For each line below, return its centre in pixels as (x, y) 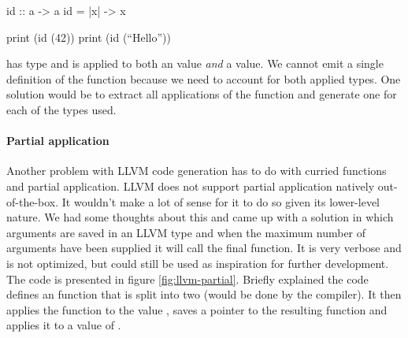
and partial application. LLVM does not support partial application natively (191, 186)
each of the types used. (61, 109)
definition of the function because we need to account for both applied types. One (204, 78)
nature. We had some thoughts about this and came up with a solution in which (200, 217)
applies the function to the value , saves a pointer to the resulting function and (197, 309)
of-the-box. (33, 201)
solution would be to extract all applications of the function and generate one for (202, 94)
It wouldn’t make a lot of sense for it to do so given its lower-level (221, 201)
